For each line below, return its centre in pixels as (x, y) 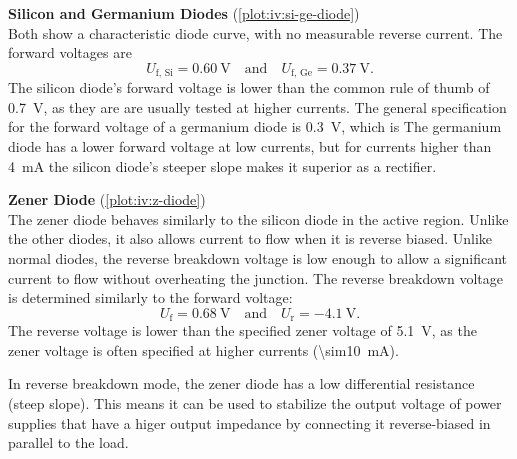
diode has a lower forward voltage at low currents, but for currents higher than (250, 146)
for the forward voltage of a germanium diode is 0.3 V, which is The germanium (255, 126)
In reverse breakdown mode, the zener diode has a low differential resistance (241, 383)
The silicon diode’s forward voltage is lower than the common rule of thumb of (249, 87)
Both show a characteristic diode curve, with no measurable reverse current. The (255, 32)
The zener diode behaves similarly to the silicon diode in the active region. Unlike (258, 218)
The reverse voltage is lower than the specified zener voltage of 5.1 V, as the (242, 330)
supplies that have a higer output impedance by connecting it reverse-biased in (249, 422)
